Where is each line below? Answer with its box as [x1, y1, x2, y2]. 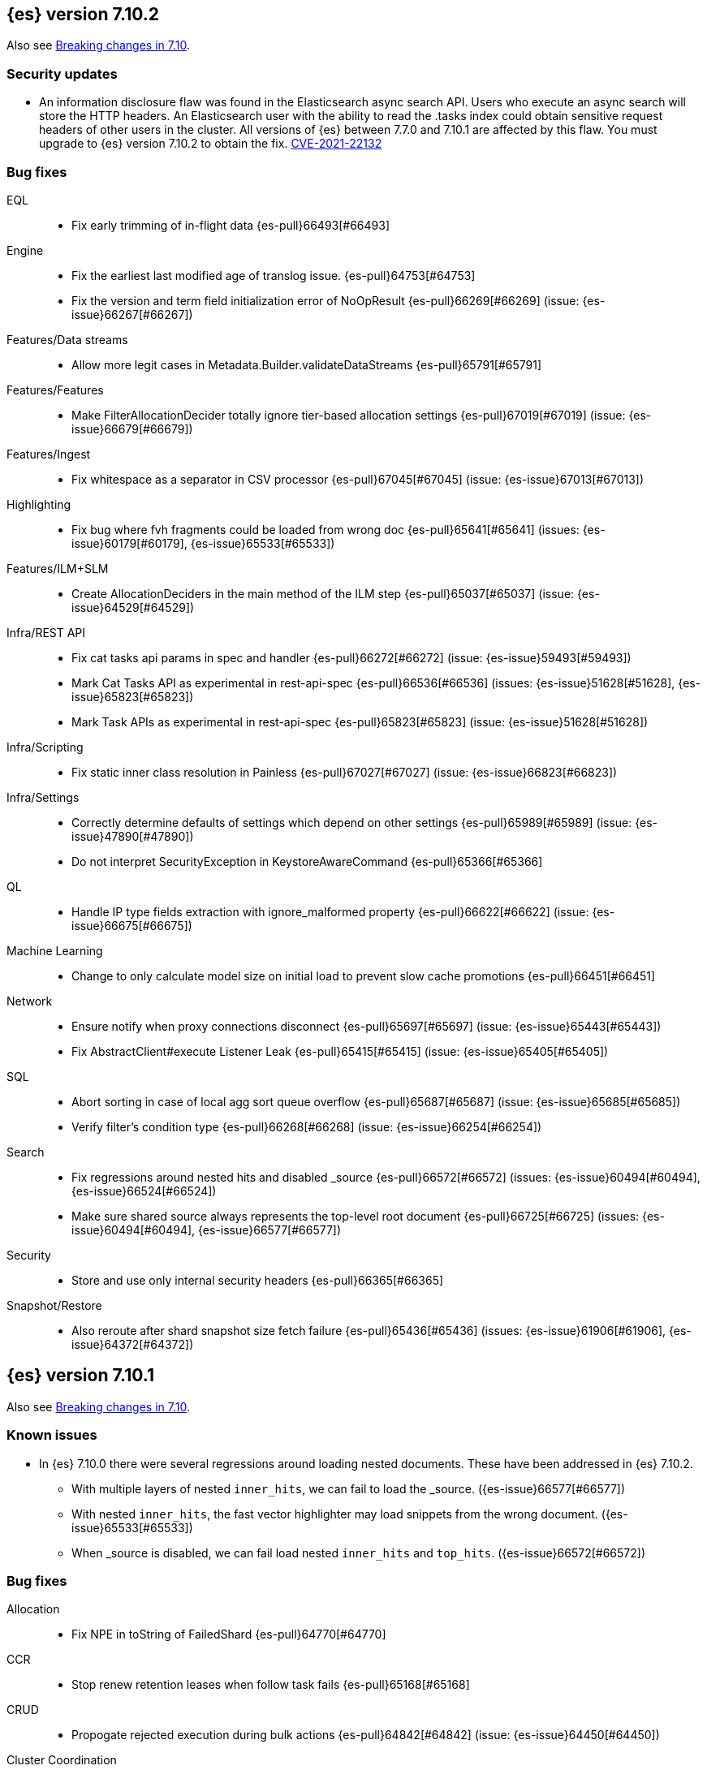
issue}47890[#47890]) [71, 829, 194, 843]
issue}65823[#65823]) [71, 689, 194, 704]
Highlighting [6, 497, 71, 511]
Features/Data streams [6, 332, 128, 347]
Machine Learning [6, 943, 103, 958]
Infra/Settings [6, 790, 80, 804]
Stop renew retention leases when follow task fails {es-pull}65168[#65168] [71, 1677, 470, 1692]
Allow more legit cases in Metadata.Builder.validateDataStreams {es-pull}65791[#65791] [71, 357, 542, 372]
